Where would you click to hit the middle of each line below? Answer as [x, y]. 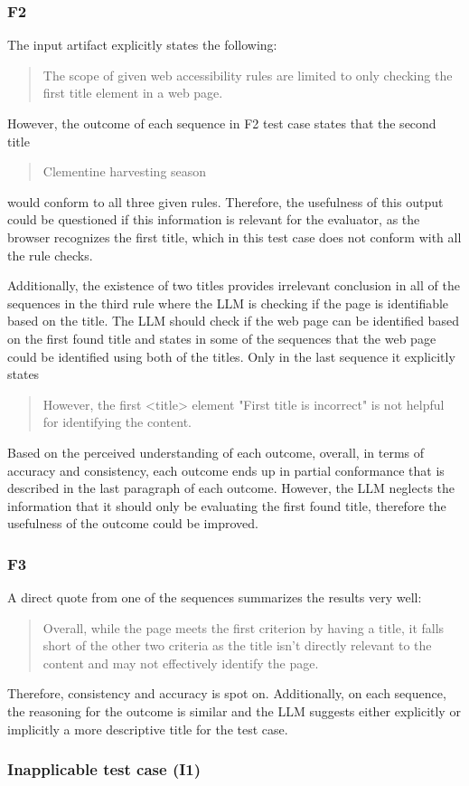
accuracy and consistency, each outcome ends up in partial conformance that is [226, 470]
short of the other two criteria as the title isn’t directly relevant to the [237, 645]
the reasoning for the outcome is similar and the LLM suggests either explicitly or [234, 711]
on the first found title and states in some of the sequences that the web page [222, 338]
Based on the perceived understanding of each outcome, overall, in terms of [216, 452]
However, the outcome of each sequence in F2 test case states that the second [222, 123]
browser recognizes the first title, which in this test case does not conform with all [234, 237]
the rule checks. [50, 255]
